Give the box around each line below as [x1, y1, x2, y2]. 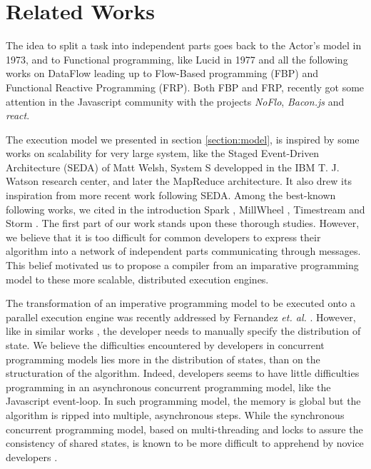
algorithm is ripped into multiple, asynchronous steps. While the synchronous [6, 407, 345, 422]
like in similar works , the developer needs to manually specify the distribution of [6, 323, 361, 338]
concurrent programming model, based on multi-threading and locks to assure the [6, 421, 363, 436]
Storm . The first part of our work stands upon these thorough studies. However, [6, 216, 360, 231]
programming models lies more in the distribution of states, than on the [6, 351, 320, 366]
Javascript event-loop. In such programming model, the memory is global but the [6, 393, 361, 408]
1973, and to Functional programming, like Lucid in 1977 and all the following [6, 51, 348, 66]
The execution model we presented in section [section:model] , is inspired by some [6, 131, 360, 146]
